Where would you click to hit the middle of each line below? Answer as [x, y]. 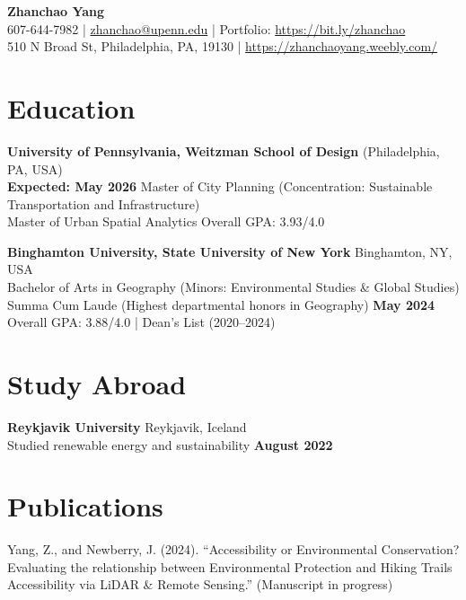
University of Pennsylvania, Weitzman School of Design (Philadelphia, [224, 150]
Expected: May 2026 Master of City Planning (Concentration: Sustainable [220, 186]
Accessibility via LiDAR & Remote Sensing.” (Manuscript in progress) [200, 584]
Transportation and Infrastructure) [104, 203]
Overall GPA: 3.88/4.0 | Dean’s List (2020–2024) [141, 322]
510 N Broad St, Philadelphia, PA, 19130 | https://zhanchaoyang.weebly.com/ [223, 46]
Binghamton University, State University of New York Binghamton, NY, [230, 251]
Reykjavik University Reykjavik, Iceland [127, 426]
